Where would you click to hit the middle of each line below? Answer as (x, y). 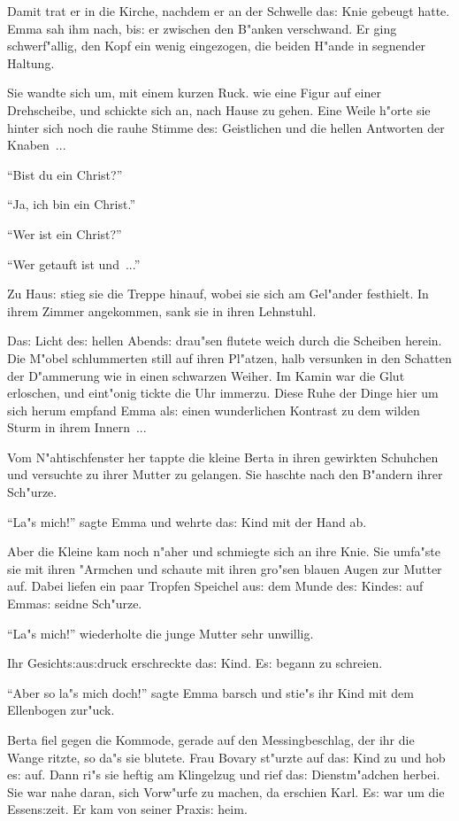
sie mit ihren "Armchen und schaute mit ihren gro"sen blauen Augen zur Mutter (225, 568)
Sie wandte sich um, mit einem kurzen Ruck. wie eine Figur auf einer (194, 93)
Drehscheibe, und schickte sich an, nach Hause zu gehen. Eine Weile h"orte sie (219, 109)
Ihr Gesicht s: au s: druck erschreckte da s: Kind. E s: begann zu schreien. (195, 663)
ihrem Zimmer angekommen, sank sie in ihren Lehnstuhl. (162, 310)
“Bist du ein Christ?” (65, 174)
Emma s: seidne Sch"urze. (75, 604)
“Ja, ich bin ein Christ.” (71, 204)
